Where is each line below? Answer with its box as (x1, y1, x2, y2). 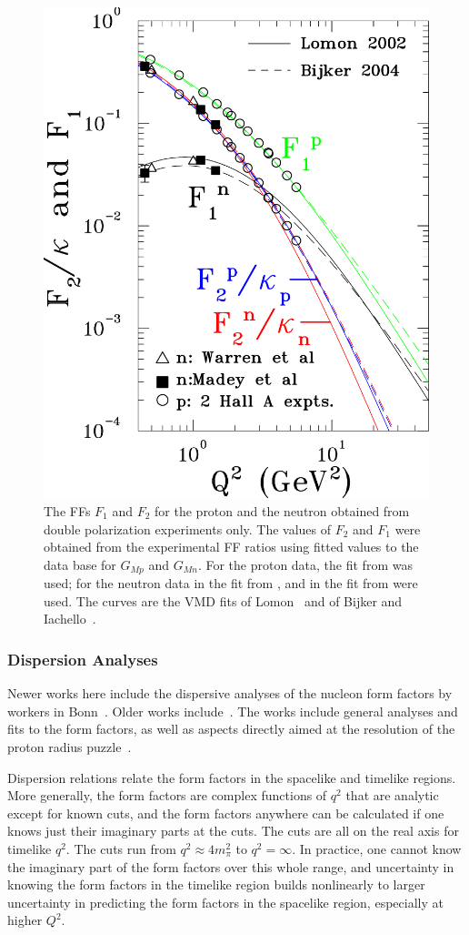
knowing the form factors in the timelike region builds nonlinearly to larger (7, 875, 425, 894)
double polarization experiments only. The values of (44, 519, 332, 538)
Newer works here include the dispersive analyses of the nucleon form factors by (7, 684, 453, 703)
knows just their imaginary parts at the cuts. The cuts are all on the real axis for (7, 821, 459, 840)
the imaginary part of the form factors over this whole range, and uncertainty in (7, 857, 454, 876)
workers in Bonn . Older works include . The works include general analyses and (7, 701, 458, 720)
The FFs (44, 501, 91, 520)
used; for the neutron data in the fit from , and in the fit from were (44, 574, 418, 593)
